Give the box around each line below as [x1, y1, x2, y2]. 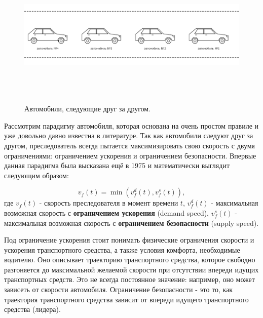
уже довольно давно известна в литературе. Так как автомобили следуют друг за [4, 130, 253, 141]
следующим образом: [4, 170, 69, 180]
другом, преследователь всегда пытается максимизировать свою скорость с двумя [4, 140, 255, 150]
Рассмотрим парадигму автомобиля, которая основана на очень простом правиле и [4, 120, 259, 131]
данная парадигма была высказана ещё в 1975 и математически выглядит [4, 160, 230, 171]
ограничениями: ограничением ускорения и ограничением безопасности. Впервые [4, 150, 256, 161]
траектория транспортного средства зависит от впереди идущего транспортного [4, 294, 249, 304]
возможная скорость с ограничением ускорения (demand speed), [4, 207, 209, 218]
